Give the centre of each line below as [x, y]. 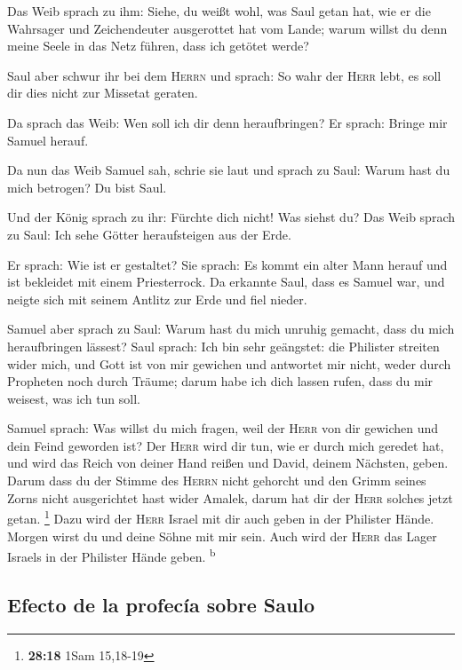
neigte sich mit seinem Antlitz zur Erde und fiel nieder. [157, 299]
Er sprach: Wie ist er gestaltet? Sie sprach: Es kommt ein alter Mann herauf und [227, 264]
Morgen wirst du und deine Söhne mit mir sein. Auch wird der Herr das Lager [222, 536]
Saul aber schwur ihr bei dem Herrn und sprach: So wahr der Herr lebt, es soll [224, 75]
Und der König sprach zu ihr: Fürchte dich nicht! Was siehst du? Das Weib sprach [231, 217]
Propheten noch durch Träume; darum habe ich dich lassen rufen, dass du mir [220, 381]
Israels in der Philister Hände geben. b [112, 555]
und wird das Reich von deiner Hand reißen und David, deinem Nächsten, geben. [228, 463]
